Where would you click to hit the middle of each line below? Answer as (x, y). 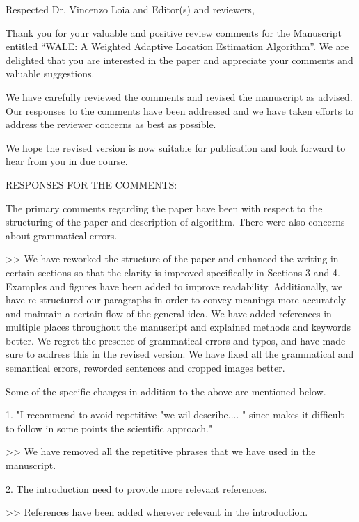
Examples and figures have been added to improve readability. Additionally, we (174, 286)
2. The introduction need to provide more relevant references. (136, 488)
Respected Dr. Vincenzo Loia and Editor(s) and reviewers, (130, 9)
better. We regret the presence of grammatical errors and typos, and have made (176, 340)
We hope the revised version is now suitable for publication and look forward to (176, 147)
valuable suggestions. (50, 73)
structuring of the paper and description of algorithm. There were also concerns (175, 222)
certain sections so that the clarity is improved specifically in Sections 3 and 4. (173, 272)
